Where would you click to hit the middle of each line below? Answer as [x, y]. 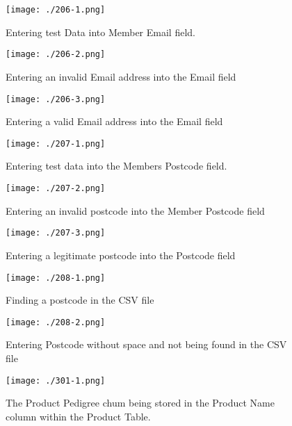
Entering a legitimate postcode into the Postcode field [121, 255]
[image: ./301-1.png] [56, 380]
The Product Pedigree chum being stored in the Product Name [140, 403]
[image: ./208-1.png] [56, 278]
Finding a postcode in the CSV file [80, 300]
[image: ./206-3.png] [56, 99]
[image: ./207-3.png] [56, 233]
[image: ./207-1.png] [56, 144]
